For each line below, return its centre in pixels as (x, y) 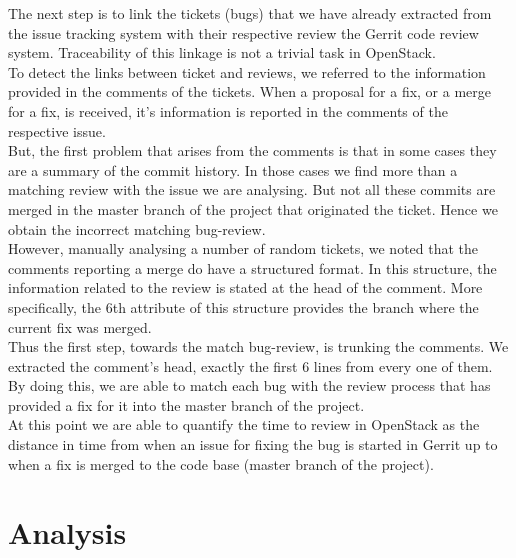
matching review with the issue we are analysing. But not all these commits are (252, 189)
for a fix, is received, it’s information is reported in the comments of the (228, 110)
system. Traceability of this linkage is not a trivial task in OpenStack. (222, 52)
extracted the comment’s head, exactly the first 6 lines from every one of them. (250, 365)
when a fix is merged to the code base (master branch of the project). (221, 463)
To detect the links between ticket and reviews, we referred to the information (247, 71)
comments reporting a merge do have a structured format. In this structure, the (252, 267)
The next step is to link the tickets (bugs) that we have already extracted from (250, 13)
